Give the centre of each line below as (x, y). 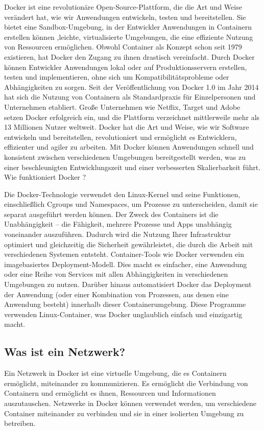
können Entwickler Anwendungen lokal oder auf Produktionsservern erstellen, (126, 67)
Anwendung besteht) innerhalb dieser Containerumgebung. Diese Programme (125, 304)
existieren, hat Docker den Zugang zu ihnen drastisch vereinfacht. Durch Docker (129, 56)
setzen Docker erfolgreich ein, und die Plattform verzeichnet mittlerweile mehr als (132, 117)
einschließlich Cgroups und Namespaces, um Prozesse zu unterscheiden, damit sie (131, 204)
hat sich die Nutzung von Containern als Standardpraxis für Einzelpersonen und (130, 97)
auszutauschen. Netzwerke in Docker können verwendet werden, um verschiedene (130, 403)
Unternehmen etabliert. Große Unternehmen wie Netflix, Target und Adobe (122, 106)
